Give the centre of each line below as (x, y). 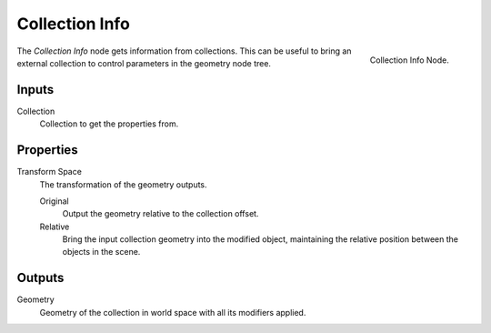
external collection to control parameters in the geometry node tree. (144, 63)
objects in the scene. (101, 252)
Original (55, 201)
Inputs (35, 90)
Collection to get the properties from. (109, 124)
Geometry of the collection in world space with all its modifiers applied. (173, 312)
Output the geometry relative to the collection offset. (160, 214)
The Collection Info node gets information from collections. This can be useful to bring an (184, 51)
